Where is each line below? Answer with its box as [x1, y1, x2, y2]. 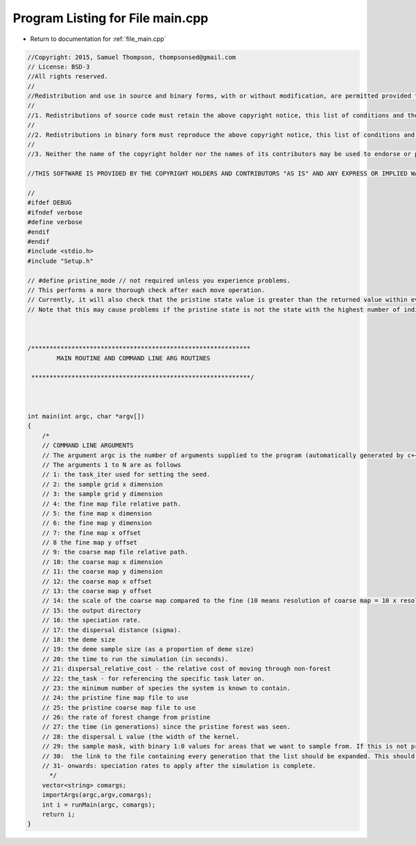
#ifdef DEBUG [27, 198, 72, 207]
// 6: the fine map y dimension [42, 519, 153, 527]
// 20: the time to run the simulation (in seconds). [42, 655, 229, 663]
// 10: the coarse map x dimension [42, 558, 163, 565]
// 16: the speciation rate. [42, 616, 141, 624]
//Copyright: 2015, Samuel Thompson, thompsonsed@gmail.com [27, 53, 236, 61]
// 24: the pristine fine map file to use [42, 694, 189, 702]
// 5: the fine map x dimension [42, 509, 153, 517]
